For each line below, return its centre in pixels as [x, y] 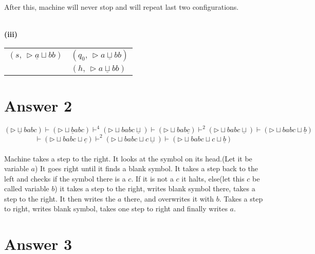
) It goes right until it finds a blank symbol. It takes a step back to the [146, 168]
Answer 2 [38, 105]
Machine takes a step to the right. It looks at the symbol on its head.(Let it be [128, 158]
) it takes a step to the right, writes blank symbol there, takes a [155, 188]
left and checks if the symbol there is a [65, 178]
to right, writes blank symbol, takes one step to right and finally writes [116, 208]
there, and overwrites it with [169, 198]
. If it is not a [152, 178]
